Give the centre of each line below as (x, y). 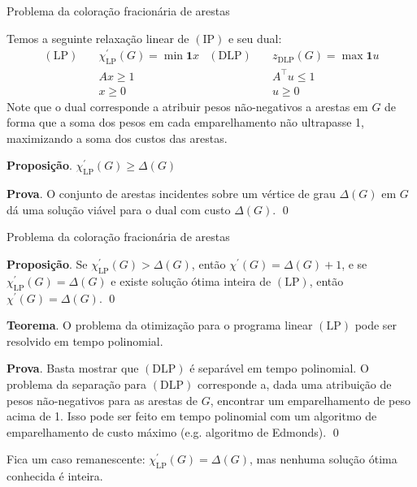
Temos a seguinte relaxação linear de (98, 38)
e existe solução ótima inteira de (191, 280)
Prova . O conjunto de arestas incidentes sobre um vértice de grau (171, 194)
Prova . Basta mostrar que (73, 368)
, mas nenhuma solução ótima (323, 459)
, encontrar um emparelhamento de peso (311, 400)
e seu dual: (255, 38)
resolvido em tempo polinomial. (85, 340)
